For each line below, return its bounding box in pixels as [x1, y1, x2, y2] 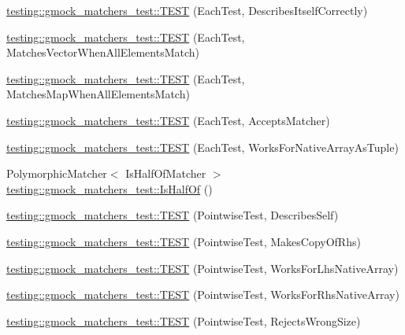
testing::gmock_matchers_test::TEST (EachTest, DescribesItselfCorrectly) [6, 2, 368, 18]
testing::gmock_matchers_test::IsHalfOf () [6, 180, 213, 197]
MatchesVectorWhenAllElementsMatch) [6, 44, 199, 61]
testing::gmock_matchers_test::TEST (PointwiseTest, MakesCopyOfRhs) [6, 233, 361, 249]
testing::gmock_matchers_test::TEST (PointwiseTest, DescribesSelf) [6, 207, 339, 223]
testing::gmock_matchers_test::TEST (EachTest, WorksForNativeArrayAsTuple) [6, 138, 399, 155]
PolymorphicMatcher [6, 165, 107, 182]
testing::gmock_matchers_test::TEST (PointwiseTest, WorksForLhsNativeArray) [6, 260, 399, 276]
